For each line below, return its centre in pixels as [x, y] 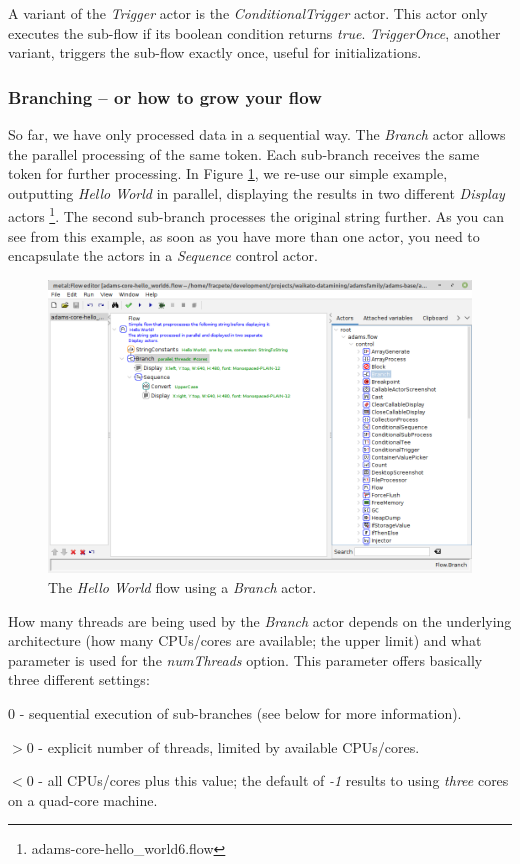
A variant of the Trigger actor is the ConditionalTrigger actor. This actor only [248, 13]
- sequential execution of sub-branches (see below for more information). [240, 712]
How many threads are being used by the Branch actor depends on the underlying [260, 620]
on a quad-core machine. [83, 799]
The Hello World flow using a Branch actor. [182, 587]
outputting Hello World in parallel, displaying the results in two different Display [256, 192]
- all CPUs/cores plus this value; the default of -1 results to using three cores [273, 780]
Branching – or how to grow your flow [165, 96]
